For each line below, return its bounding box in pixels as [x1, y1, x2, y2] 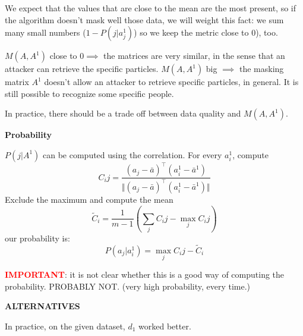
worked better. [138, 319, 191, 332]
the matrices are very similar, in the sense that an [103, 49, 285, 62]
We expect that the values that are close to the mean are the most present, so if [5, 2, 296, 14]
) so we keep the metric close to [134, 26, 249, 39]
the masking [239, 62, 284, 75]
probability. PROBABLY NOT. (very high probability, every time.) [5, 280, 251, 292]
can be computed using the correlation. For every [43, 148, 222, 161]
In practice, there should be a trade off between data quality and [5, 107, 241, 120]
